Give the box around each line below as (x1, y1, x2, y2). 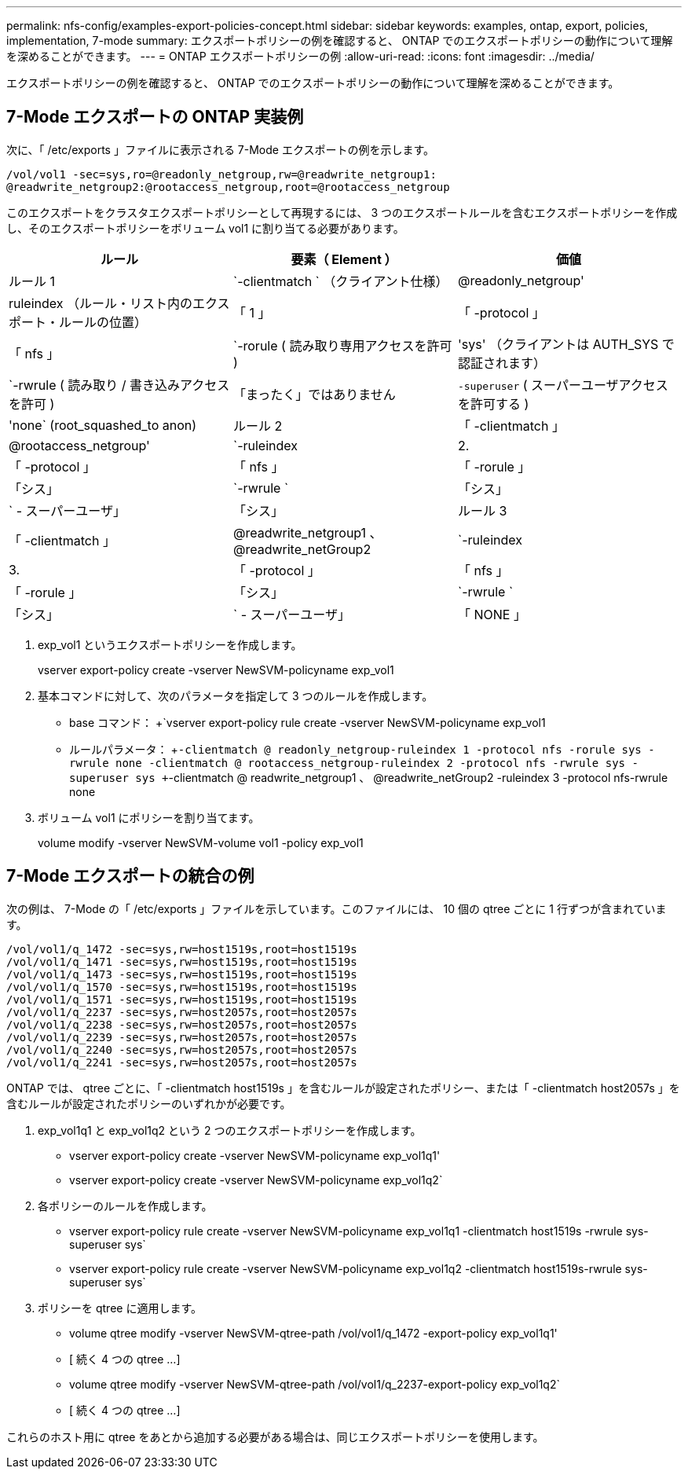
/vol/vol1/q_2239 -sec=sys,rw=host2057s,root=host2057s (6, 1030, 357, 1044)
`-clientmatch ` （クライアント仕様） (232, 273, 448, 289)
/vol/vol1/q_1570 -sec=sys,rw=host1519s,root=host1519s (6, 980, 357, 993)
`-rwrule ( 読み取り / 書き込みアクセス (9, 376, 230, 393)
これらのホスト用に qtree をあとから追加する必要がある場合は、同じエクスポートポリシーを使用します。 (6, 1429, 544, 1444)
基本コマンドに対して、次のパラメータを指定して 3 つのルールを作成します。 (38, 688, 434, 703)
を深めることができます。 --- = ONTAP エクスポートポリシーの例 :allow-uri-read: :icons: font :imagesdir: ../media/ (6, 50, 595, 63)
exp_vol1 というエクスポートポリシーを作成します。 (38, 637, 302, 651)
